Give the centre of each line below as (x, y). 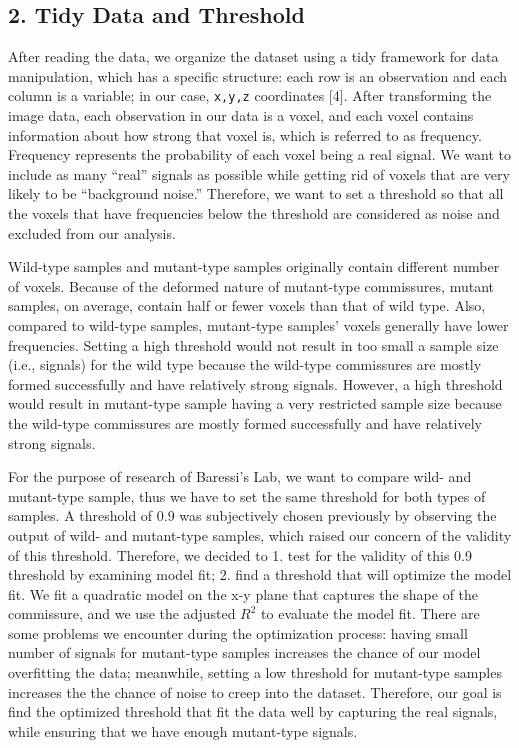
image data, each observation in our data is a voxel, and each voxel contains (241, 115)
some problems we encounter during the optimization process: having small (238, 632)
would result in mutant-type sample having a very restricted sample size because (255, 403)
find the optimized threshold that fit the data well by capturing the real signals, (253, 711)
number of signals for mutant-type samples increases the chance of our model (244, 652)
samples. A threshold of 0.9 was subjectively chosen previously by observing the (252, 515)
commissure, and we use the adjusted (122, 613)
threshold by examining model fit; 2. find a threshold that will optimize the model (260, 574)
